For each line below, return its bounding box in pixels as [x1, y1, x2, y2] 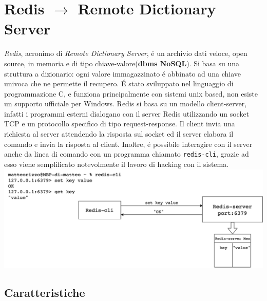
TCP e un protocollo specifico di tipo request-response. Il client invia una [4, 118, 235, 129]
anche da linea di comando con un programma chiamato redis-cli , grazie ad [4, 148, 249, 159]
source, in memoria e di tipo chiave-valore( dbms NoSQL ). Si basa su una [4, 58, 239, 68]
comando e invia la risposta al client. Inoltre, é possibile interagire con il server [4, 138, 253, 149]
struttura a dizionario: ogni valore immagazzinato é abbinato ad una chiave [4, 68, 241, 79]
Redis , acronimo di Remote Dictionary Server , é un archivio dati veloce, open [4, 48, 247, 59]
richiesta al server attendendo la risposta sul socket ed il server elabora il [4, 128, 234, 139]
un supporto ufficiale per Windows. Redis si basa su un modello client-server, [4, 98, 247, 109]
